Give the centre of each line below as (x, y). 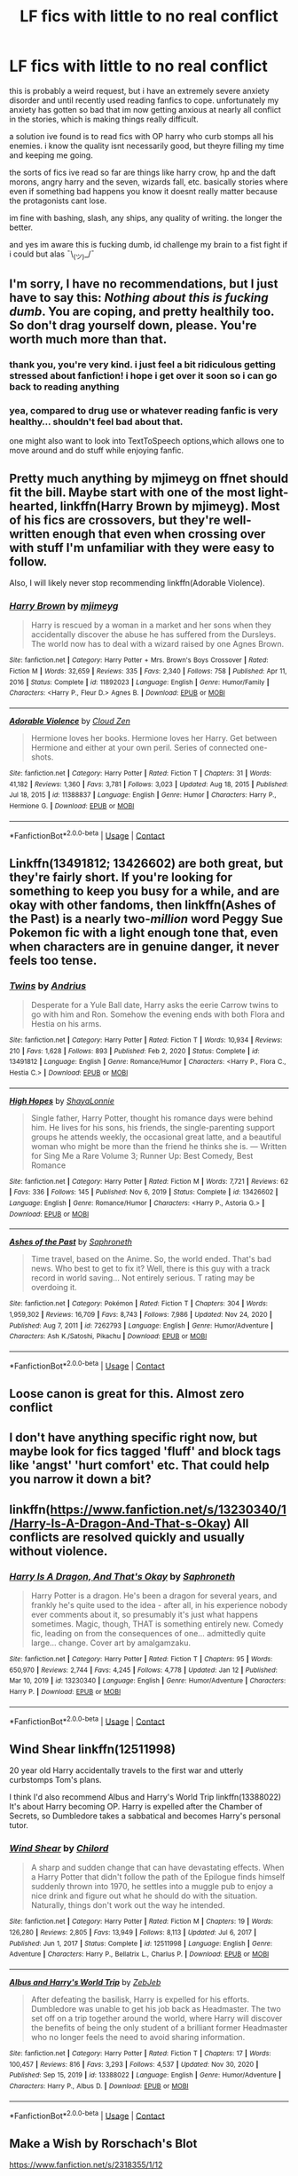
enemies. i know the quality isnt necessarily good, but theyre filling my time (147, 146)
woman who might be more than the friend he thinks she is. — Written (159, 1146)
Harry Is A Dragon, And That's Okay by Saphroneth (122, 1576)
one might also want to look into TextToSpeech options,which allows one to (147, 441)
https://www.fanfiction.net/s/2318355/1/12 (86, 2165)
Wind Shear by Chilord (59, 1849)
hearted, (33, 506)
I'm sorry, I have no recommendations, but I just (144, 284)
